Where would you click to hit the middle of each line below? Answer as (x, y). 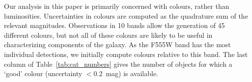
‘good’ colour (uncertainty (43, 73)
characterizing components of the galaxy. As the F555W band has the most (117, 44)
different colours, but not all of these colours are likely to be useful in (108, 35)
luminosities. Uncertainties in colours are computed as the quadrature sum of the (126, 15)
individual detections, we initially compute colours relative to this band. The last (126, 54)
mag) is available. (132, 73)
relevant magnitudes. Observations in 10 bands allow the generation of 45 (114, 25)
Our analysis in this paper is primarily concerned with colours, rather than (117, 6)
